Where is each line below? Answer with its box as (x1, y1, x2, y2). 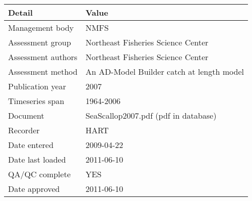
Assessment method (8, 66, 78, 77)
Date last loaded (8, 154, 66, 165)
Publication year (8, 80, 66, 92)
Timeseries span (8, 95, 65, 107)
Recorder (8, 124, 40, 136)
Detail (8, 7, 33, 18)
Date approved (8, 183, 60, 194)
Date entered (8, 139, 54, 150)
